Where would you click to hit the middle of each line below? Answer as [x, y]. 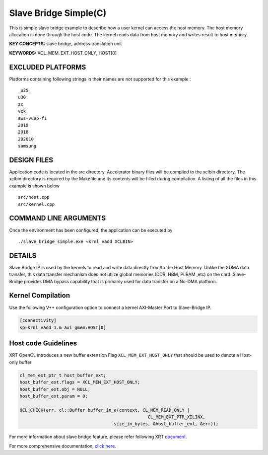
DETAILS [23, 256]
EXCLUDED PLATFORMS [48, 67]
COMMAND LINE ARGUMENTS [58, 218]
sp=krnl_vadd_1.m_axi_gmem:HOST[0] [63, 327]
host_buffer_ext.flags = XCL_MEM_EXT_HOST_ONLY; [80, 382]
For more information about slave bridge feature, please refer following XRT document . [98, 437]
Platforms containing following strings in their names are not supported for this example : [100, 79]
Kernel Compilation [40, 296]
